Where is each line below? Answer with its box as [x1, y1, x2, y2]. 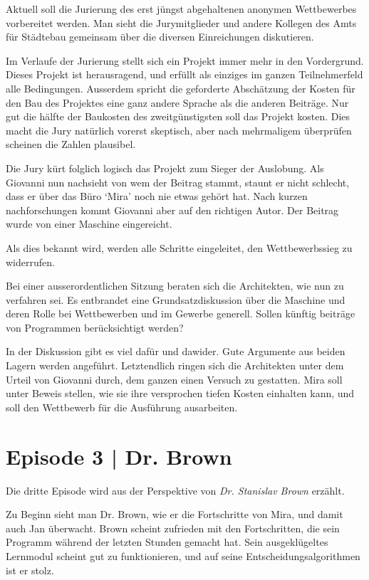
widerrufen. [6, 254, 55, 269]
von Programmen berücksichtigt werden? [6, 320, 184, 334]
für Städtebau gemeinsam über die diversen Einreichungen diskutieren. [6, 29, 314, 44]
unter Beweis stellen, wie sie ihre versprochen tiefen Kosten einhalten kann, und [6, 386, 355, 401]
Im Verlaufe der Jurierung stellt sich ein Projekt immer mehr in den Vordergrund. [6, 53, 364, 68]
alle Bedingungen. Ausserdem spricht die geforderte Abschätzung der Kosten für [6, 80, 355, 95]
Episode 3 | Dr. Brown [6, 441, 232, 470]
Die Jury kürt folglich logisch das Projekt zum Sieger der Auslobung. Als [6, 160, 324, 175]
